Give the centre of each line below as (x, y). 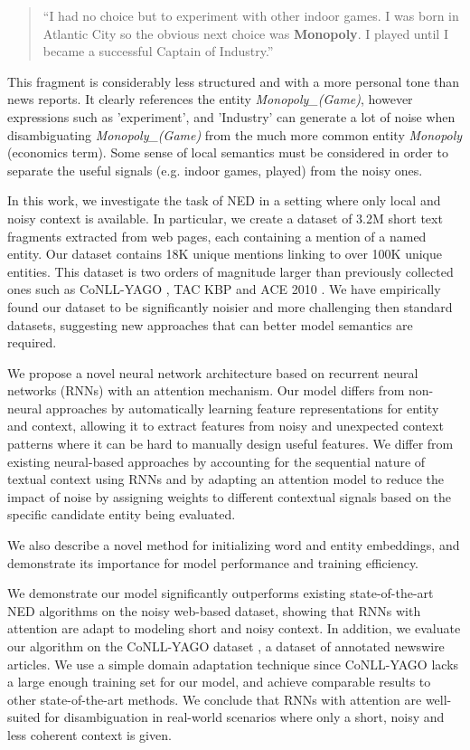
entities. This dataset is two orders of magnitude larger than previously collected (230, 271)
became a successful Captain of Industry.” (158, 51)
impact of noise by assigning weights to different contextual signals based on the (229, 496)
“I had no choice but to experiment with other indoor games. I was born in (251, 15)
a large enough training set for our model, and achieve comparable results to (219, 682)
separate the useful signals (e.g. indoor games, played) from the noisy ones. (215, 170)
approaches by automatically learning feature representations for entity (242, 408)
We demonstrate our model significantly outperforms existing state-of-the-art (221, 593)
